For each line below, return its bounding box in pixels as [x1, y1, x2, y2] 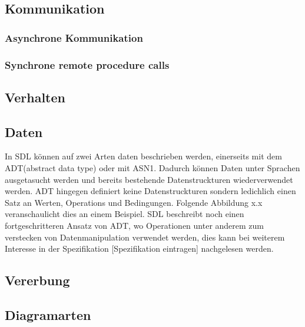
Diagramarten [5, 305, 91, 323]
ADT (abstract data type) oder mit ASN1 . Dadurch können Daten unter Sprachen [5, 162, 300, 174]
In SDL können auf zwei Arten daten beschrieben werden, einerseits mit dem [5, 150, 282, 162]
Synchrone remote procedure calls [5, 57, 170, 72]
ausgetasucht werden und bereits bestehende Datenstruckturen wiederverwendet [5, 173, 293, 185]
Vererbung [5, 271, 70, 289]
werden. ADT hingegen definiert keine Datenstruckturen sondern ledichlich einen [5, 185, 296, 197]
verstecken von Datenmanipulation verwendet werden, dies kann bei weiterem [5, 231, 285, 243]
